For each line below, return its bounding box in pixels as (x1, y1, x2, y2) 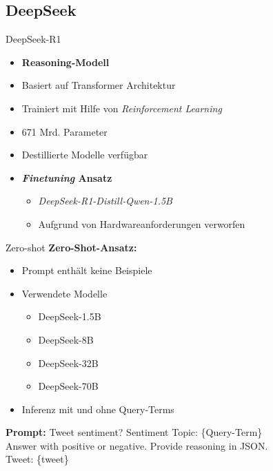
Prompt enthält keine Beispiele (21, 263, 152, 278)
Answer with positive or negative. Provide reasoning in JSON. (6, 438, 268, 452)
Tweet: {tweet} (6, 452, 69, 466)
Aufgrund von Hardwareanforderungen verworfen (38, 216, 245, 231)
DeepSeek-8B (38, 332, 94, 346)
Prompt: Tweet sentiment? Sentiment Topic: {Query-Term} (6, 425, 263, 439)
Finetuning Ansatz (21, 170, 112, 185)
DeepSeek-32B (38, 355, 99, 370)
